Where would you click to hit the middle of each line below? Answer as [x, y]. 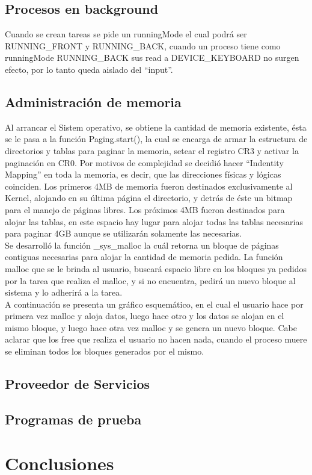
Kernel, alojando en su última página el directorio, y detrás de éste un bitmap [149, 198]
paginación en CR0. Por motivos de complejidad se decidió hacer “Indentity [144, 162]
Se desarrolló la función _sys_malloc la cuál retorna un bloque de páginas [142, 245]
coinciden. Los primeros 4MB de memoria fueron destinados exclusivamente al [149, 186]
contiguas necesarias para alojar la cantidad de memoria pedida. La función [144, 257]
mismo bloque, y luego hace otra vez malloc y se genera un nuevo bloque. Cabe [151, 327]
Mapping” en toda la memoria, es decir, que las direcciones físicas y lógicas [143, 174]
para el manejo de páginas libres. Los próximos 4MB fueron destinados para [145, 209]
